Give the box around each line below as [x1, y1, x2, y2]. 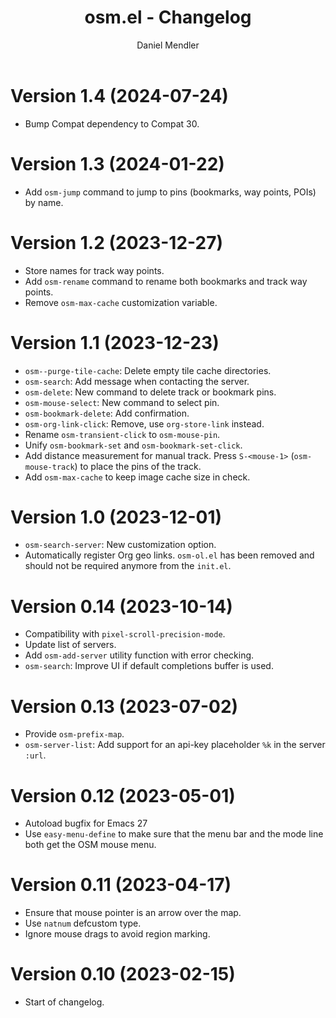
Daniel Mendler [136, 39, 200, 51]
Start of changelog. [24, 996, 105, 1008]
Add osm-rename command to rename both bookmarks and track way [24, 275, 308, 287]
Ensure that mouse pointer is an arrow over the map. [24, 907, 242, 919]
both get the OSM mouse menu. [24, 839, 157, 851]
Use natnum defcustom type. [24, 917, 142, 930]
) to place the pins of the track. [74, 460, 202, 472]
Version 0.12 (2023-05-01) [10, 784, 236, 807]
